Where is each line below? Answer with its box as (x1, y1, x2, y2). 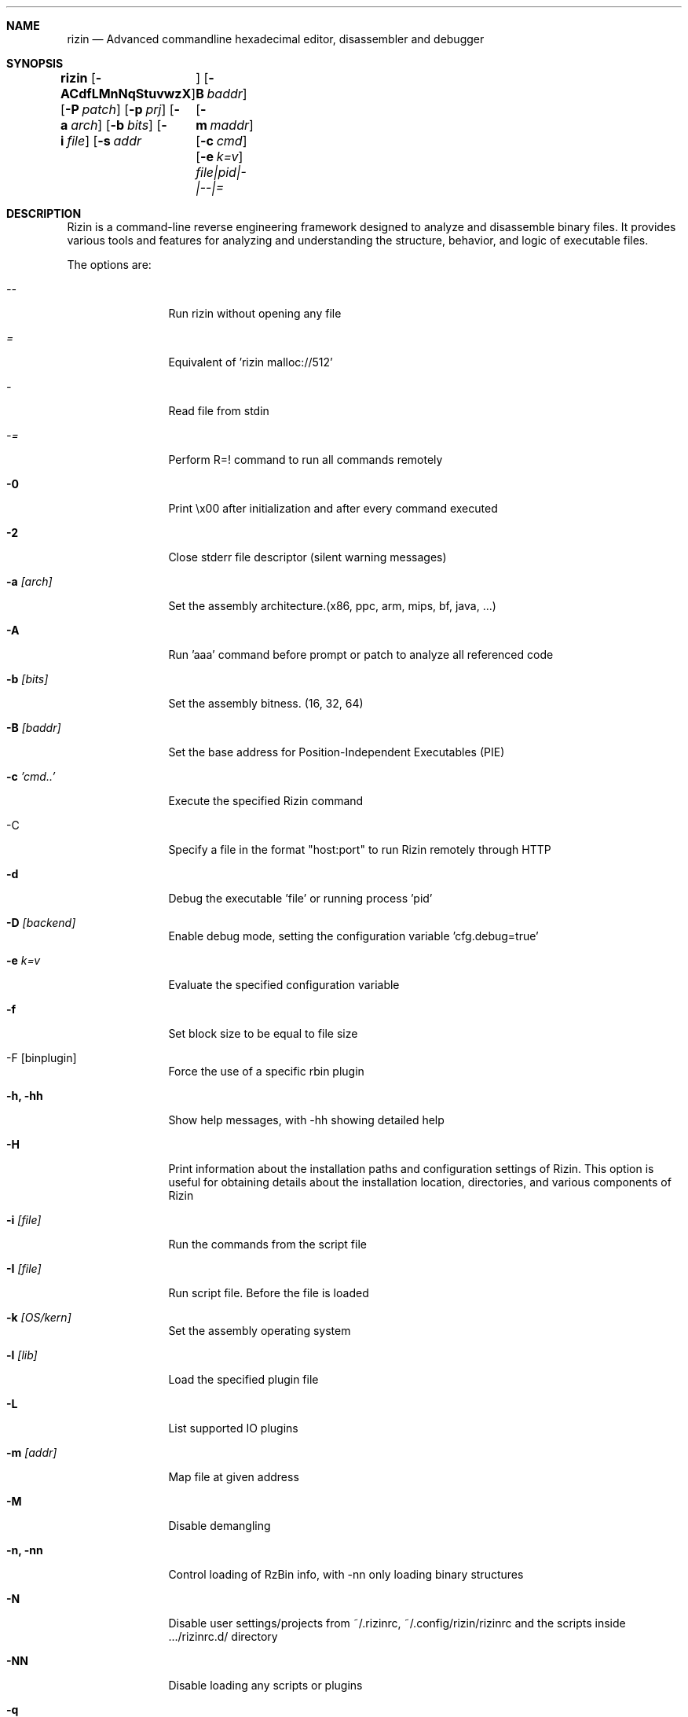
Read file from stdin (168, 404, 269, 417)
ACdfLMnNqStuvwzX (60, 86, 192, 101)
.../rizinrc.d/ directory (168, 1630, 278, 1643)
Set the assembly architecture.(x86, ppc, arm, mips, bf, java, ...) (168, 599, 496, 612)
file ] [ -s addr (67, 133, 142, 149)
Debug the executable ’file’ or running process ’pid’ (168, 892, 433, 905)
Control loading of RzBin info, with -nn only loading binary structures (168, 1568, 524, 1581)
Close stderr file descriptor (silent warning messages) (168, 550, 447, 564)
